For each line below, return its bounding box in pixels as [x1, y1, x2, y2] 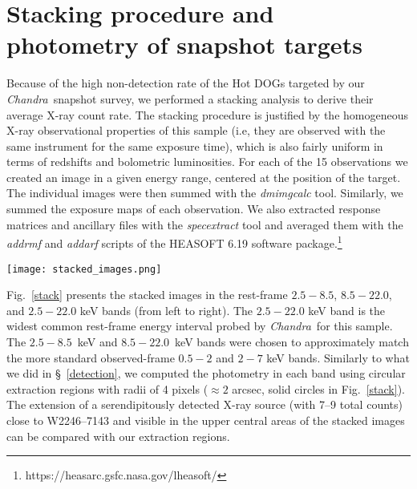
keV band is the [308, 301, 386, 318]
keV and [77, 333, 118, 350]
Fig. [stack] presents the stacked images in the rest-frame [6, 286, 288, 303]
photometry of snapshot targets [6, 28, 362, 61]
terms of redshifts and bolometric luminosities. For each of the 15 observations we [6, 153, 408, 170]
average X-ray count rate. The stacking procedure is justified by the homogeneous [6, 106, 408, 123]
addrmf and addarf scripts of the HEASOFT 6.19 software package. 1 [6, 232, 342, 251]
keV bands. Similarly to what [266, 349, 410, 366]
